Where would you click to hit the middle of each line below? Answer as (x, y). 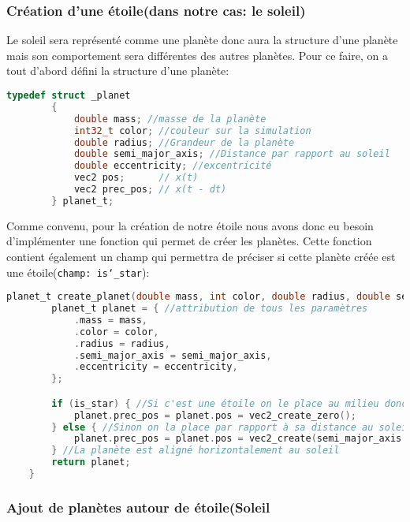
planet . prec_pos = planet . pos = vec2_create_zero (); (215, 415)
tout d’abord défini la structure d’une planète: (118, 71)
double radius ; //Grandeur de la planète (184, 142)
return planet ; (91, 462)
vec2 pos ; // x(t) (136, 178)
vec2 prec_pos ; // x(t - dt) (150, 189)
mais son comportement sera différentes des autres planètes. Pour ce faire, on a (197, 55)
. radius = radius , (122, 343)
